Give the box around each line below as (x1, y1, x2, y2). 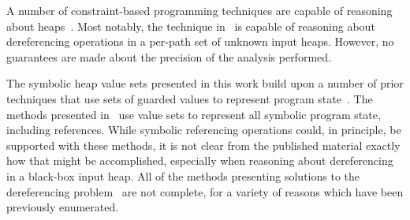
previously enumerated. (6, 199, 119, 215)
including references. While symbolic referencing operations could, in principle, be (6, 121, 401, 138)
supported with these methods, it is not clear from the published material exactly (6, 136, 401, 153)
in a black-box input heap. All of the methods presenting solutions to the (6, 167, 360, 184)
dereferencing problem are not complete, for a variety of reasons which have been (6, 183, 404, 199)
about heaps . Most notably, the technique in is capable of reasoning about (6, 17, 375, 34)
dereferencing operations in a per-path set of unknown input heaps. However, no (6, 33, 394, 50)
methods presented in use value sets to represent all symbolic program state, (6, 106, 381, 122)
